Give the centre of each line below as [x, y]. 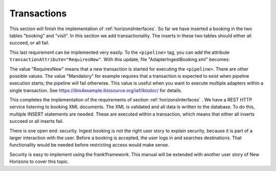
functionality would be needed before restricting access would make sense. [89, 145]
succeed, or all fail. [29, 43]
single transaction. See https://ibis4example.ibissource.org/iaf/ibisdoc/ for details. [96, 90]
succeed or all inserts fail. [37, 121]
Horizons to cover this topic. [39, 162]
